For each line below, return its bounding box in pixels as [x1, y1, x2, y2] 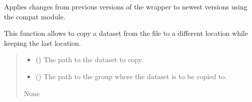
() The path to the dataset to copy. [35, 54, 143, 65]
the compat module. [4, 11, 65, 21]
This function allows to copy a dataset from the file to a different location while [4, 28, 248, 38]
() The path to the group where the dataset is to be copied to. [35, 71, 227, 81]
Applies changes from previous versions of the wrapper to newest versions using [4, 1, 247, 11]
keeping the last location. [4, 37, 81, 48]
